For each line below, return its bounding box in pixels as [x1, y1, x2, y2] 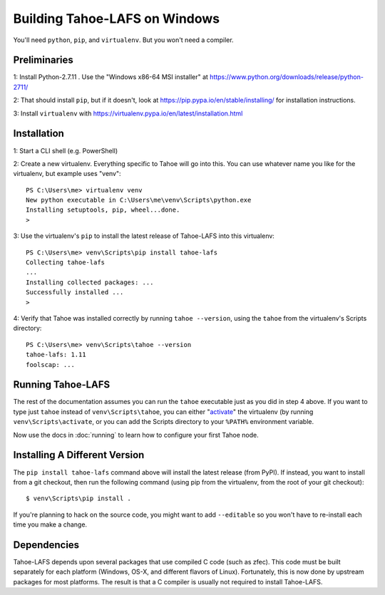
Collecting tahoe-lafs [26, 259, 106, 267]
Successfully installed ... [26, 289, 124, 296]
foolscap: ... [26, 361, 75, 368]
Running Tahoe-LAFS [13, 378, 111, 391]
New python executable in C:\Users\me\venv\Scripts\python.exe [26, 196, 252, 205]
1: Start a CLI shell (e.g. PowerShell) [13, 146, 118, 155]
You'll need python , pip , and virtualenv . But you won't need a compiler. [13, 36, 235, 44]
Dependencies [13, 539, 80, 551]
